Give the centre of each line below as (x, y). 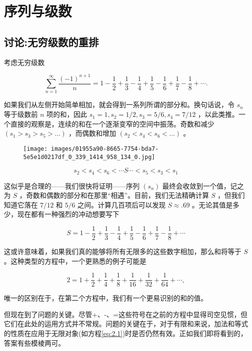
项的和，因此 (67, 114)
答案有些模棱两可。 (34, 343)
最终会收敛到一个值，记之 (203, 185)
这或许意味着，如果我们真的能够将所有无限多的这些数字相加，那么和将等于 (123, 251)
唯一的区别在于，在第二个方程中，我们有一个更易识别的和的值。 (106, 298)
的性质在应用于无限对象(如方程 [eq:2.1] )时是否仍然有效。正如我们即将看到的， (126, 333)
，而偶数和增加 (92, 133)
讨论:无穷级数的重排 (51, 41)
